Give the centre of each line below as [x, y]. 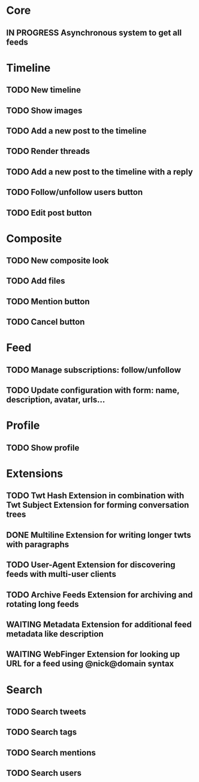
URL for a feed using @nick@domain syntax [90, 664]
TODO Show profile [43, 448]
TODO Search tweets [46, 711]
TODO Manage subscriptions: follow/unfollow [94, 370]
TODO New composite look [58, 261]
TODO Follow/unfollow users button [75, 192]
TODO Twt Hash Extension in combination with [95, 496]
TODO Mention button [48, 301]
